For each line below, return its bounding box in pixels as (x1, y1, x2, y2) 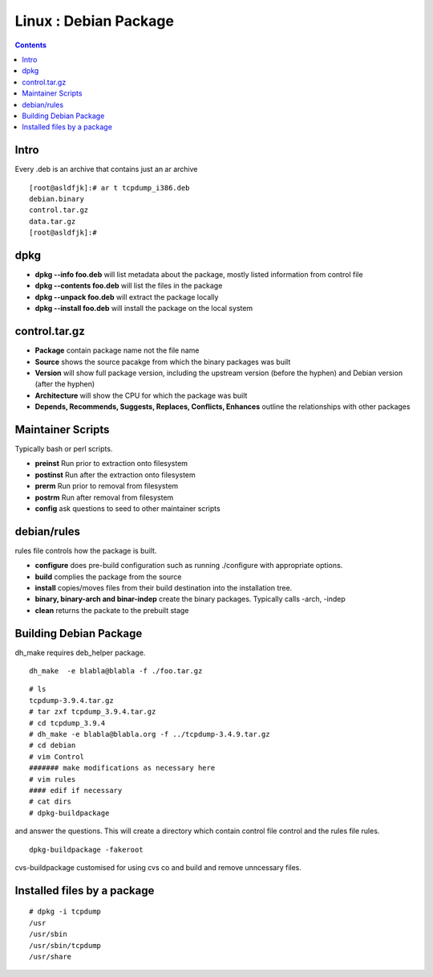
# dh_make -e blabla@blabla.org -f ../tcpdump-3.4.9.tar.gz (29, 730, 270, 739)
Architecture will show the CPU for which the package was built (34, 390, 248, 400)
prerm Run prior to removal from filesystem (34, 481, 179, 491)
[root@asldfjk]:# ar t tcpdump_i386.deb (29, 183, 190, 192)
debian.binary (29, 194, 84, 203)
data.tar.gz (29, 217, 76, 226)
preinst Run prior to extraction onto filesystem (34, 459, 188, 468)
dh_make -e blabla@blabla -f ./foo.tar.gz (29, 667, 203, 676)
